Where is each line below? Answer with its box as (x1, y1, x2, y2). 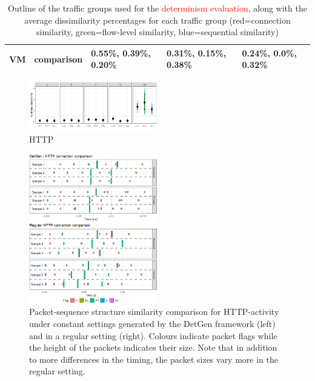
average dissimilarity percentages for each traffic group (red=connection (24, 13, 291, 26)
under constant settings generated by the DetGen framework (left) (29, 317, 276, 330)
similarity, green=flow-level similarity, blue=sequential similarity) (36, 25, 279, 38)
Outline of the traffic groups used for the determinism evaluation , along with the (8, 2, 307, 14)
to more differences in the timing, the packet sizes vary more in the (29, 352, 278, 365)
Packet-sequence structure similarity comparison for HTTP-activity (29, 305, 279, 318)
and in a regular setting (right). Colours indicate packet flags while (29, 329, 277, 342)
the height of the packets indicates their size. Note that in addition (29, 341, 277, 354)
